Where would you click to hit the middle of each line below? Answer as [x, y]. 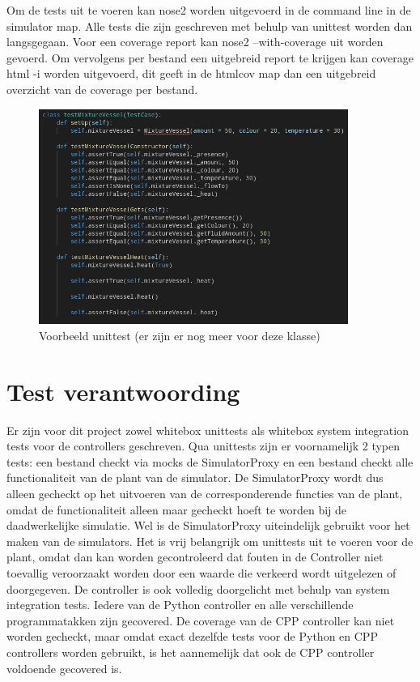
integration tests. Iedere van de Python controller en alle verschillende [180, 605]
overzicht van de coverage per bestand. [102, 89]
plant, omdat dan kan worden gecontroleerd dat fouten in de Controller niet [195, 557]
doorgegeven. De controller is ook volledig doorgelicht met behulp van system [198, 588]
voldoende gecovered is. [64, 668]
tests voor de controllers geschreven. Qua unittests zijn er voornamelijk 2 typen [204, 446]
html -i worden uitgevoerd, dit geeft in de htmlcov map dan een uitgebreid [191, 73]
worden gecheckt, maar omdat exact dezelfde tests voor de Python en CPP [192, 636]
